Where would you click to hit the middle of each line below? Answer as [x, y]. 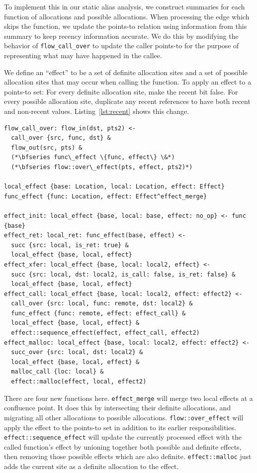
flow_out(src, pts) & [47, 147]
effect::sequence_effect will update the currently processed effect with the [123, 437]
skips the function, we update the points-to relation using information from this [126, 26]
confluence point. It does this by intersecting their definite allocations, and [118, 408]
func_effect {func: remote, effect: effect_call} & [98, 313]
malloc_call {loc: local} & [57, 372]
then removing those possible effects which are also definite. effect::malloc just [128, 456]
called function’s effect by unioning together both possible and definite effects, [123, 446]
